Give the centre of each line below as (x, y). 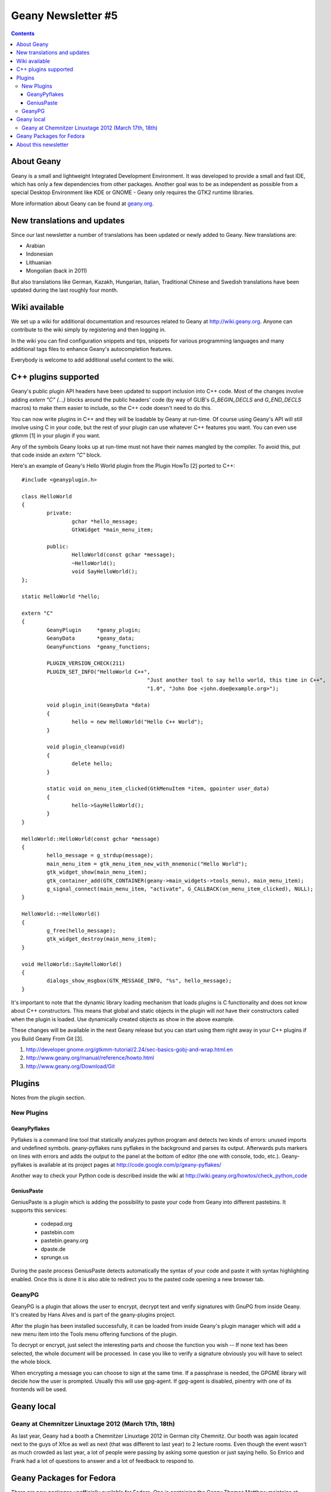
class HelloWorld (47, 496)
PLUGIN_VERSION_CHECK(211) (86, 663)
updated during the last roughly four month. (65, 290)
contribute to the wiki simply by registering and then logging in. (88, 330)
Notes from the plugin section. (48, 1098)
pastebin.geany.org (65, 1241)
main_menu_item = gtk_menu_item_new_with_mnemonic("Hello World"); (147, 864)
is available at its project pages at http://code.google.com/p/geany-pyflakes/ (127, 1164)
